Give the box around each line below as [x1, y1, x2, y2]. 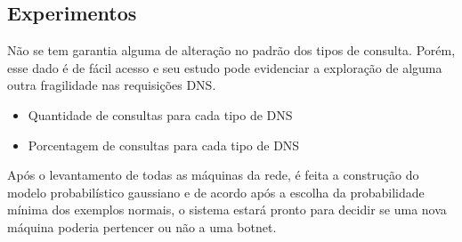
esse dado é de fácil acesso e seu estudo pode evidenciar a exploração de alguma [7, 58, 442, 77]
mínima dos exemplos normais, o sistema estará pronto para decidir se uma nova [7, 200, 447, 219]
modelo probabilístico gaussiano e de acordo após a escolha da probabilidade [7, 182, 425, 201]
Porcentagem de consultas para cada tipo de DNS [28, 135, 300, 154]
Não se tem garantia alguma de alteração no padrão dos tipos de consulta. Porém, [7, 41, 456, 60]
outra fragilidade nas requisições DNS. [7, 76, 216, 94]
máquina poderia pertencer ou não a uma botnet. [7, 217, 277, 236]
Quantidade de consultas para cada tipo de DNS [28, 105, 293, 124]
